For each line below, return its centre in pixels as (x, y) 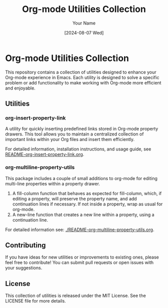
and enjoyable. (20, 88)
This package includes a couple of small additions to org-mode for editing (81, 178)
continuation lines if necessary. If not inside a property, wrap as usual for (87, 204)
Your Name (84, 23)
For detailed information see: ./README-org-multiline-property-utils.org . (80, 229)
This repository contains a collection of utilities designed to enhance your (81, 72)
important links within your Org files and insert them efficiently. (70, 139)
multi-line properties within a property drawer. (52, 183)
